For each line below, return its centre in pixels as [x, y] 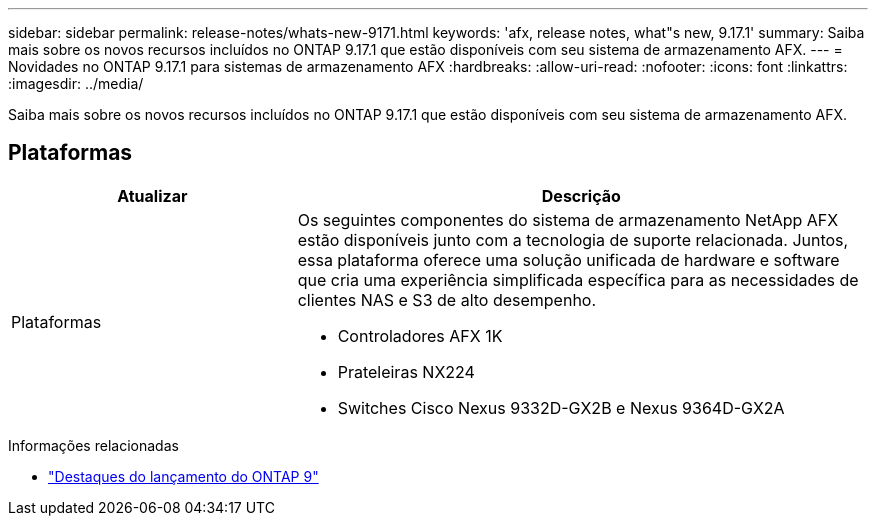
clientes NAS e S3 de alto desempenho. [447, 299]
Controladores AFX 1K [420, 335]
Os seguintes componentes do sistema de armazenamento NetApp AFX [568, 219]
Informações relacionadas [93, 445]
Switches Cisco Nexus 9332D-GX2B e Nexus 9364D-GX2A [561, 407]
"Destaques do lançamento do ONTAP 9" [183, 476]
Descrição [581, 195]
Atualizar [152, 195]
